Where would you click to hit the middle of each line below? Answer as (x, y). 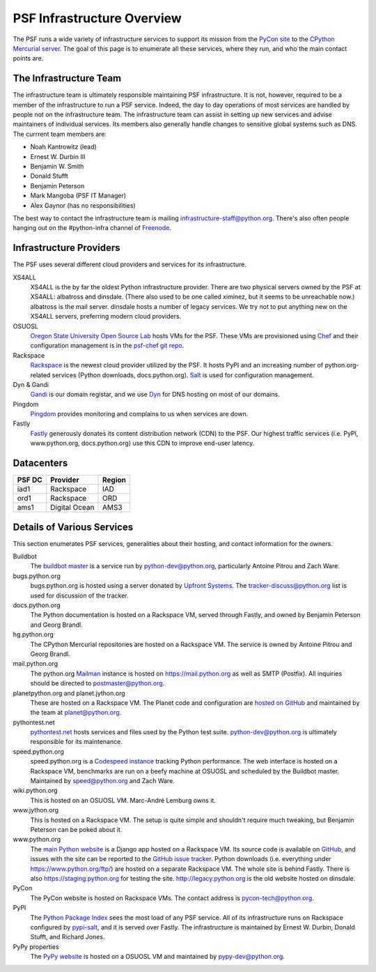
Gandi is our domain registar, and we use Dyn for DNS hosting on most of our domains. (155, 395)
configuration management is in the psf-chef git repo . (107, 346)
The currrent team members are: (60, 134)
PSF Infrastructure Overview (97, 18)
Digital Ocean (72, 508)
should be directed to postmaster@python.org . (97, 683)
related (40, 375)
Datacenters (40, 463)
